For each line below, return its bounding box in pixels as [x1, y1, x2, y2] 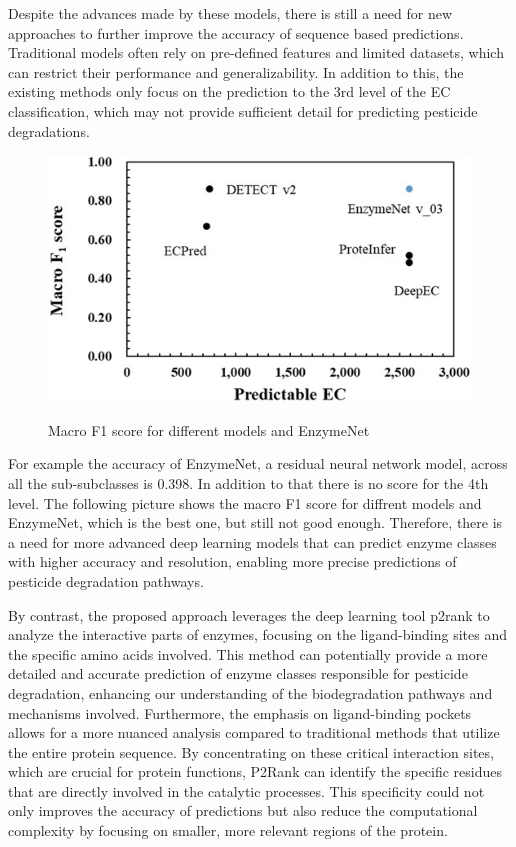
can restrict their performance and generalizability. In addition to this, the [8, 61, 464, 82]
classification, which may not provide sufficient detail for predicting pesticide [8, 100, 478, 121]
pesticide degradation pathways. [8, 570, 204, 591]
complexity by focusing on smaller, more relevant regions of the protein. [8, 820, 448, 841]
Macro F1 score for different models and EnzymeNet [48, 419, 370, 440]
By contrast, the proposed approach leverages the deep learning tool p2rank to [8, 604, 490, 625]
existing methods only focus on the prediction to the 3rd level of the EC [8, 81, 451, 102]
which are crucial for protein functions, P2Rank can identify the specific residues [8, 761, 503, 782]
